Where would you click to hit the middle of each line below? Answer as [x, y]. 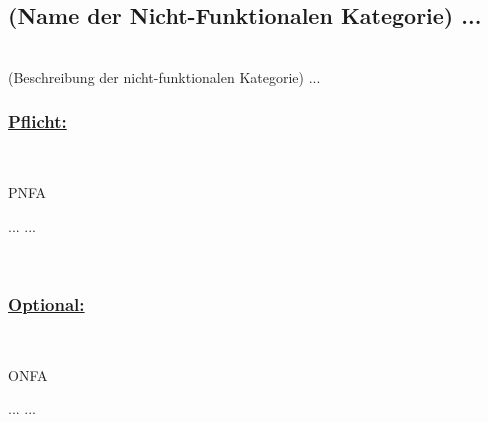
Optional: [46, 303]
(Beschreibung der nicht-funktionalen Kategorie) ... [164, 76]
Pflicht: [37, 121]
